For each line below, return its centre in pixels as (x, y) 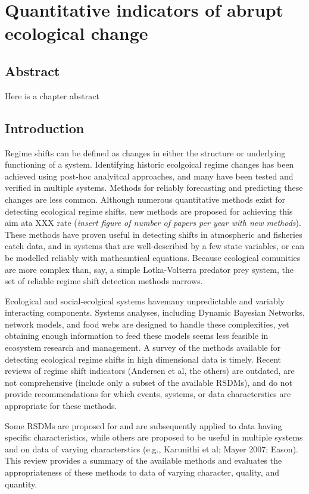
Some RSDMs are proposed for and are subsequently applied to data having (143, 425)
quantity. (21, 484)
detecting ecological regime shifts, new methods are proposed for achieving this (149, 211)
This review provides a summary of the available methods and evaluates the (143, 460)
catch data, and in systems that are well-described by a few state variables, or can (155, 246)
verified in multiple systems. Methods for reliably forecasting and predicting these (154, 188)
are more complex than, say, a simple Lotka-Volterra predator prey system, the (149, 269)
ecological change (77, 33)
